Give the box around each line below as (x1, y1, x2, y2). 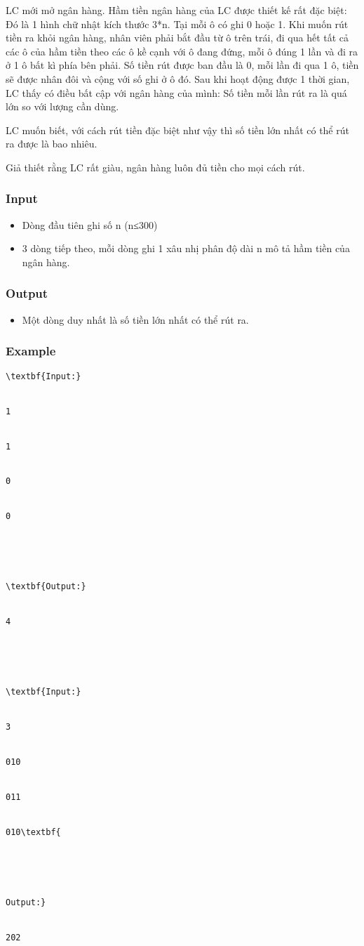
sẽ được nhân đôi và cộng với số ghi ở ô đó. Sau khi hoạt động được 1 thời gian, (6, 71, 350, 86)
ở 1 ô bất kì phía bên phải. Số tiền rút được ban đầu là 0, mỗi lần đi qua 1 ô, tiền (6, 58, 359, 72)
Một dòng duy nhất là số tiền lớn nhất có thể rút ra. (22, 312, 249, 327)
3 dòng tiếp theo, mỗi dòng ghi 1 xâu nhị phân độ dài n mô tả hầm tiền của (22, 241, 350, 256)
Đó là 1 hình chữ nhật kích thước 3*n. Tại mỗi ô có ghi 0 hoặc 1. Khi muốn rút (6, 16, 349, 31)
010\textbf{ (6, 827, 61, 838)
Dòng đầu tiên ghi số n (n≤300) (22, 217, 158, 232)
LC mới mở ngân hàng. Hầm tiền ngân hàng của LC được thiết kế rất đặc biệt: (6, 3, 347, 17)
